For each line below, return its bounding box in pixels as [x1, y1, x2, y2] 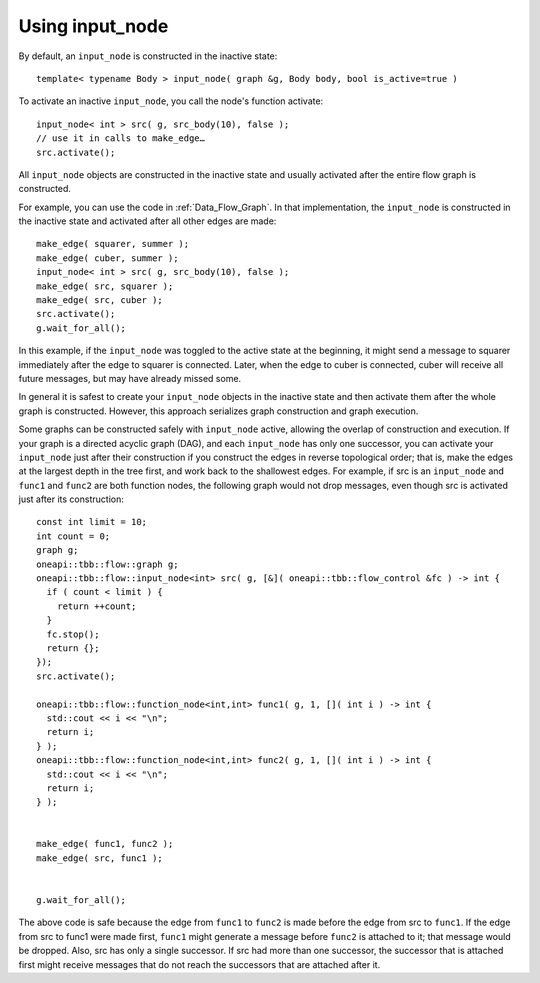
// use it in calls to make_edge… [36, 133, 205, 144]
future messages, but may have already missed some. [18, 372, 242, 384]
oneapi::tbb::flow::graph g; [36, 558, 179, 570]
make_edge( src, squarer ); [36, 280, 174, 292]
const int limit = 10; [36, 516, 148, 528]
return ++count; [56, 600, 137, 612]
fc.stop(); [46, 628, 100, 640]
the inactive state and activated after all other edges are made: [18, 215, 277, 227]
